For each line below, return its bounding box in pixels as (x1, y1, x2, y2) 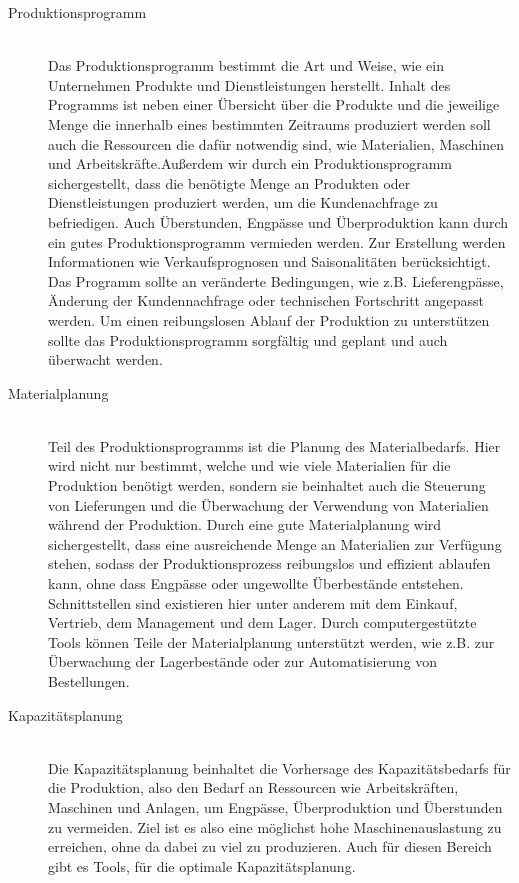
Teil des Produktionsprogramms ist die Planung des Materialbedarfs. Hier (48, 435, 501, 456)
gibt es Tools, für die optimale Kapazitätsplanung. (48, 855, 356, 876)
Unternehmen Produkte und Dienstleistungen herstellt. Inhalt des (48, 74, 451, 95)
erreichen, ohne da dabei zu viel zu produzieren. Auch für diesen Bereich (48, 836, 492, 857)
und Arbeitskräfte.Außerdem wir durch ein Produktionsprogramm (48, 153, 453, 174)
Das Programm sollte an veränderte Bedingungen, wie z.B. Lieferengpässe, (48, 270, 504, 291)
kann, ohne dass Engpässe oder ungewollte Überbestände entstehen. (48, 573, 464, 594)
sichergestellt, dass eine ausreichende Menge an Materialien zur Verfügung (48, 533, 502, 554)
